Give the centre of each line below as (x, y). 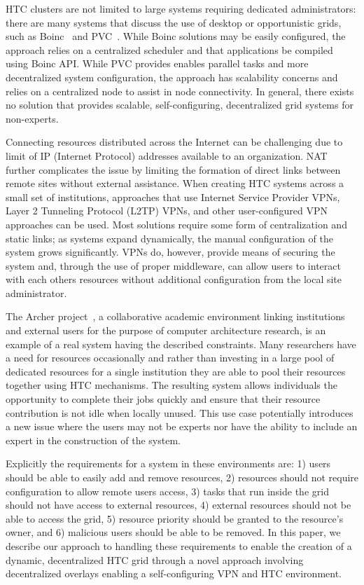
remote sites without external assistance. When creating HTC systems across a (175, 183)
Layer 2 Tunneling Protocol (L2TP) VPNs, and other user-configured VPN (167, 211)
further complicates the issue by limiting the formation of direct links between (173, 169)
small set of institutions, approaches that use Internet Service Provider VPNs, (173, 197)
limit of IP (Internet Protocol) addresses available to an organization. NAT (167, 155)
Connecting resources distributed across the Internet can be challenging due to (174, 142)
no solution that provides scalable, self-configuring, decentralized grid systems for (180, 105)
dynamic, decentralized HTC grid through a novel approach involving (155, 559)
